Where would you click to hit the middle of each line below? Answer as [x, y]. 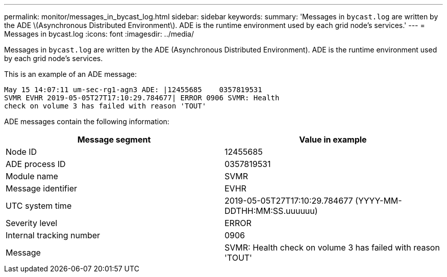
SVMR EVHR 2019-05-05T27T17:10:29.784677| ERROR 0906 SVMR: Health [142, 98]
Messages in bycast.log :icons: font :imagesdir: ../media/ [99, 34]
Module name [32, 176]
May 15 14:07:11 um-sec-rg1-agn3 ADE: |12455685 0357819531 [133, 90]
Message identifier [42, 188]
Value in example [333, 140]
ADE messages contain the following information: [87, 121]
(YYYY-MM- [379, 201]
